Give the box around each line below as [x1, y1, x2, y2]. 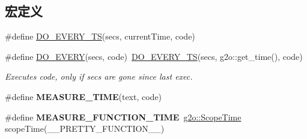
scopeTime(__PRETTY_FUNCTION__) [5, 122, 165, 135]
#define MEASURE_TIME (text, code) [5, 90, 162, 102]
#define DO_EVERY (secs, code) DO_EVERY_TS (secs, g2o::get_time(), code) [5, 50, 303, 62]
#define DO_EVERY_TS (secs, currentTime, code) [5, 30, 195, 43]
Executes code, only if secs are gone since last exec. [5, 70, 193, 83]
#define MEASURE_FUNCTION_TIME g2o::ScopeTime [5, 110, 242, 123]
